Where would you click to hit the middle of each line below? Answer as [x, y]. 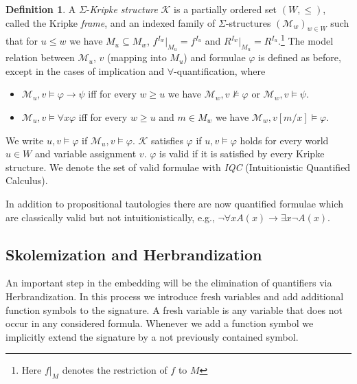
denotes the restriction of [115, 370]
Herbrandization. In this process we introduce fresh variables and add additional [175, 296]
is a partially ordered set [226, 9]
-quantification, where [220, 70]
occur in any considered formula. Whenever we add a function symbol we [160, 323]
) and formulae [215, 57]
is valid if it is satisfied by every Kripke [242, 154]
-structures [248, 22]
